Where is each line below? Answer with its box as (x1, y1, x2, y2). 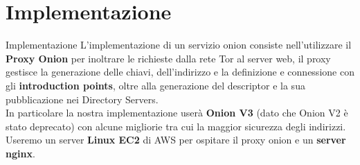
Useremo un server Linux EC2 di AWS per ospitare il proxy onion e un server (6, 132, 346, 147)
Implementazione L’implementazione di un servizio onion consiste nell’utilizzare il (6, 37, 352, 52)
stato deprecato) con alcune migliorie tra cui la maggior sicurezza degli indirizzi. (6, 119, 346, 133)
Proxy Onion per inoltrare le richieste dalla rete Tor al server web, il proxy (6, 51, 331, 65)
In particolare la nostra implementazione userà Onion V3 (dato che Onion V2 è (6, 105, 348, 120)
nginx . (6, 146, 35, 160)
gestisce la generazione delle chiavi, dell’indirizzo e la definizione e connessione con (6, 64, 354, 79)
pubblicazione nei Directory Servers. (6, 92, 159, 106)
